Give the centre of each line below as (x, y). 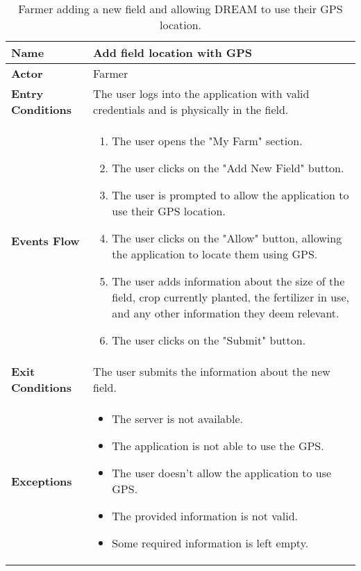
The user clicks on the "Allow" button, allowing (227, 238)
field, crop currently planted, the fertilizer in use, (230, 297)
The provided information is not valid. (205, 516)
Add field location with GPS (173, 52)
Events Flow (45, 240)
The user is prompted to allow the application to (230, 195)
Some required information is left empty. (210, 543)
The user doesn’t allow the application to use (222, 473)
